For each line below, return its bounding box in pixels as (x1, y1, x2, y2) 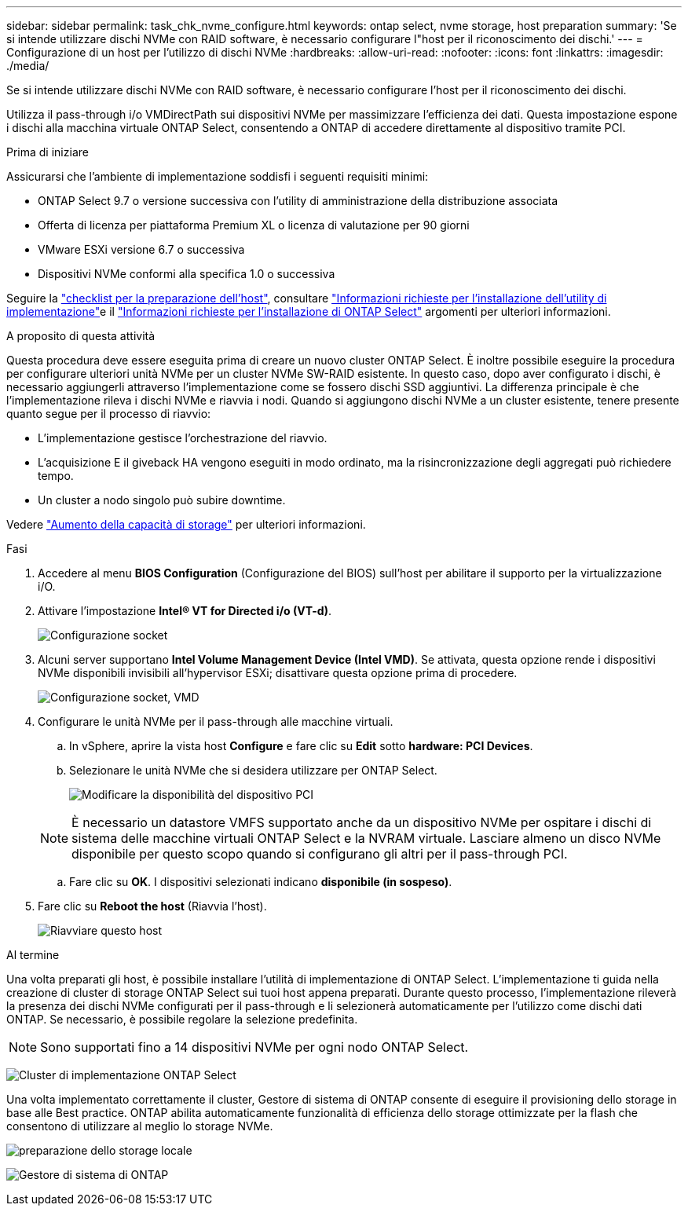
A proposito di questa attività (6, 329, 156, 342)
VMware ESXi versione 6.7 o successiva (38, 243, 245, 256)
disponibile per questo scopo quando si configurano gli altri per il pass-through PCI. (71, 846, 568, 862)
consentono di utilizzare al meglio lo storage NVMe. (6, 1119, 273, 1133)
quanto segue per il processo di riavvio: (6, 407, 211, 420)
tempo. (38, 469, 74, 482)
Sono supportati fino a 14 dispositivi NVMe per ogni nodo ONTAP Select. (40, 1039, 469, 1055)
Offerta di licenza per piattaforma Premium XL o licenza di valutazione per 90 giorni (38, 218, 470, 232)
